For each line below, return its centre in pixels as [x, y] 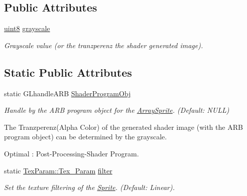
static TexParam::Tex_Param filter [58, 170]
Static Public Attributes [68, 72]
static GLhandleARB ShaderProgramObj [68, 93]
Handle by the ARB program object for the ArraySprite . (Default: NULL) [117, 110]
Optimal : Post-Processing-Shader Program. [72, 153]
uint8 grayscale [27, 28]
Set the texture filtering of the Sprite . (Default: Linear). [90, 187]
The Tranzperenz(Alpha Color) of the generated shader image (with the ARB [124, 127]
